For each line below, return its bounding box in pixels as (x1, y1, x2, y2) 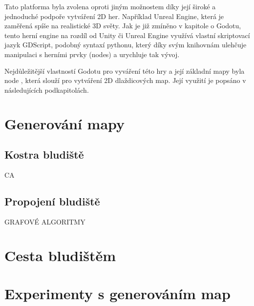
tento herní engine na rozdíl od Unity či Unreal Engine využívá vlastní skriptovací (4, 30, 250, 40)
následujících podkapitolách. (4, 84, 89, 95)
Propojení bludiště (4, 193, 100, 208)
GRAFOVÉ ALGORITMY (4, 216, 85, 226)
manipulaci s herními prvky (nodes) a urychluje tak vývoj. (4, 49, 180, 59)
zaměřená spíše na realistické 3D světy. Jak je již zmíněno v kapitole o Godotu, (4, 20, 241, 31)
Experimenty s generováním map (4, 283, 231, 303)
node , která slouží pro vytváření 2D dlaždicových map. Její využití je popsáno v (4, 75, 246, 85)
